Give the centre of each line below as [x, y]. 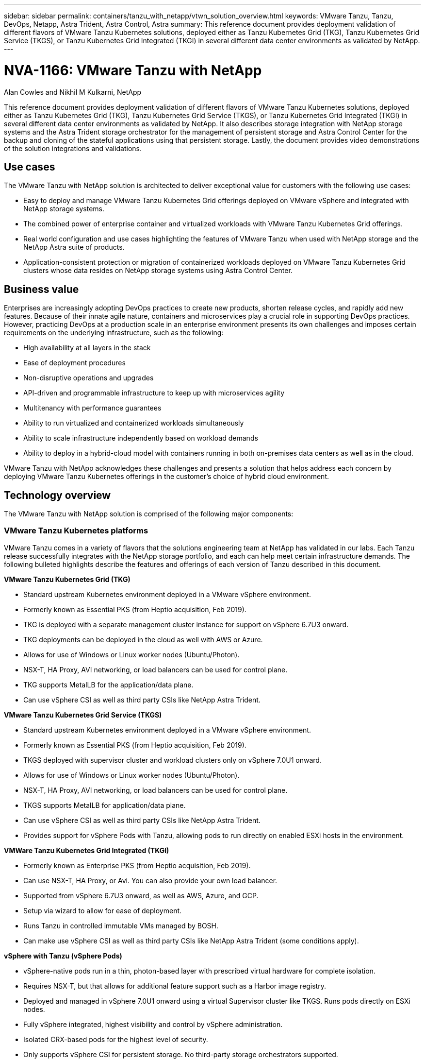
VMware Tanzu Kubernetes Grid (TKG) [67, 579]
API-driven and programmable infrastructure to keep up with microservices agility [154, 393]
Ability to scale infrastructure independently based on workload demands [141, 438]
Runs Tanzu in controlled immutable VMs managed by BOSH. [121, 925]
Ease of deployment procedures [74, 363]
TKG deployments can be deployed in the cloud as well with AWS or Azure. [143, 639]
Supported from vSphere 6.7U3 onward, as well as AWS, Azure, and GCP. [141, 895]
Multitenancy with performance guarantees [92, 408]
